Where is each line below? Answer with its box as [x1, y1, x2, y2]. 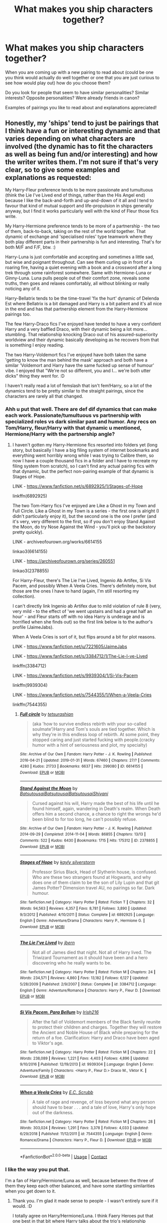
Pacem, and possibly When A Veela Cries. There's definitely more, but [12, 583, 157, 589]
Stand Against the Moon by [19, 785, 78, 791]
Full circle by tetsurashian [19, 711, 74, 717]
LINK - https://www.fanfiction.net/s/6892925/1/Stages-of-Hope [12, 483, 143, 489]
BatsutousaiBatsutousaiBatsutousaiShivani [19, 791, 108, 797]
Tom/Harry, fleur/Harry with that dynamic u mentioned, [5, 424, 142, 431]
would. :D [12, 1203, 32, 1209]
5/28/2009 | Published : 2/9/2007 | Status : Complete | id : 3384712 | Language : [19, 982, 157, 987]
